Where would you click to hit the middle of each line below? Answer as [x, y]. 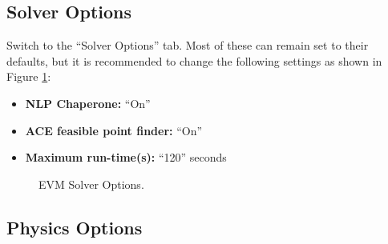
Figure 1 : [29, 76]
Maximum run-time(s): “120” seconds [126, 157]
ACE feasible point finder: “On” [114, 130]
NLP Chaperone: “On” [88, 103]
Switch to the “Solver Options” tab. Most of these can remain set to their [188, 45]
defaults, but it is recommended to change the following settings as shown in [194, 60]
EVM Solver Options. [91, 184]
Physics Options [75, 227]
